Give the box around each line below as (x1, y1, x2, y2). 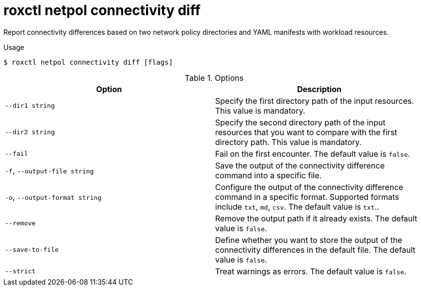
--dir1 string (5, 102, 55, 110)
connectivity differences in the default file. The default (215, 244, 416, 255)
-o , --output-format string (5, 192, 101, 202)
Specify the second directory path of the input (215, 117, 386, 127)
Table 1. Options (185, 72, 244, 83)
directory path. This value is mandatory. (215, 137, 362, 147)
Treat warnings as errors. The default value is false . (215, 266, 407, 276)
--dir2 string (5, 128, 55, 136)
